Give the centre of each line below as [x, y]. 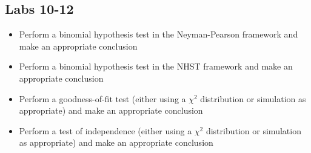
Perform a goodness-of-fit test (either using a [102, 98]
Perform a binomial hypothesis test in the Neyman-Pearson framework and [159, 34]
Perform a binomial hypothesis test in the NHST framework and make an [156, 66]
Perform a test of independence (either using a [105, 130]
